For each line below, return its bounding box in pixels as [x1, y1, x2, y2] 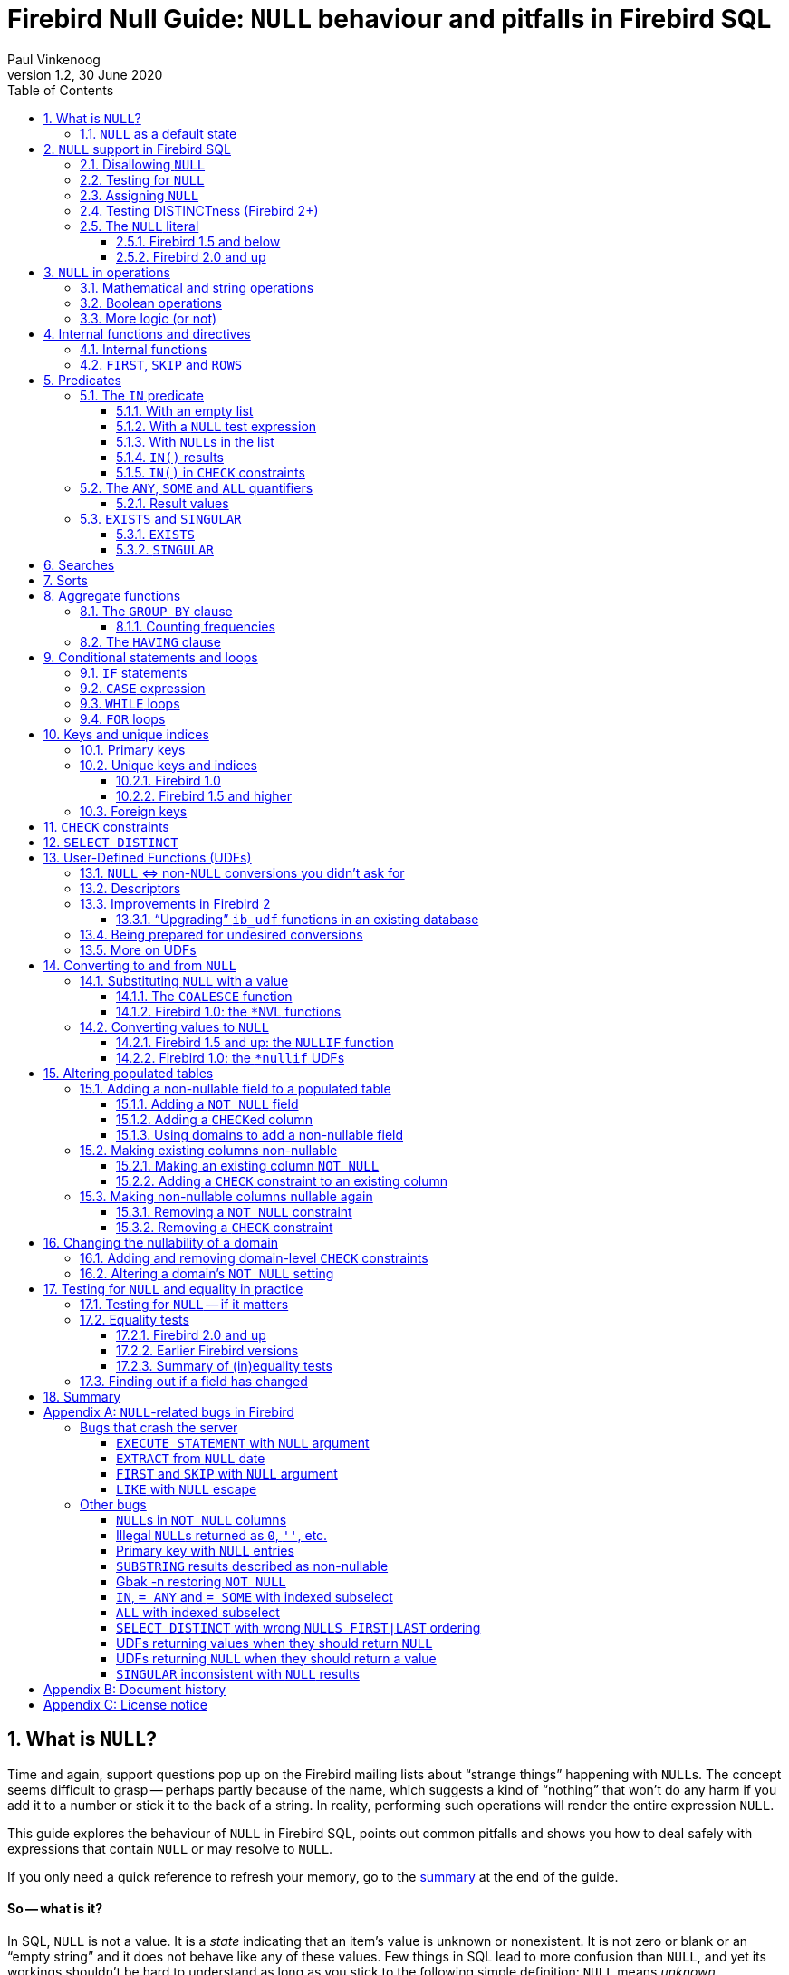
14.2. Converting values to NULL [80, 1018, 269, 1035]
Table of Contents [7, 82, 114, 98]
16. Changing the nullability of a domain [43, 1234, 278, 1250]
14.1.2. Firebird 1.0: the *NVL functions [116, 1003, 342, 1019]
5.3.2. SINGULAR [116, 541, 214, 557]
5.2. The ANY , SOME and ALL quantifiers [80, 479, 313, 496]
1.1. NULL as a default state [80, 125, 237, 141]
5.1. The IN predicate [80, 387, 204, 403]
